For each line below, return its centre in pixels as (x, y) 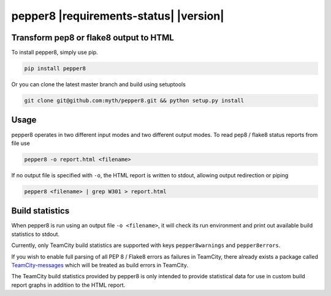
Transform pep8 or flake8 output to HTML (93, 38)
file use (21, 143)
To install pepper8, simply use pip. (55, 53)
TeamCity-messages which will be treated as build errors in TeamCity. (100, 265)
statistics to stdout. (36, 234)
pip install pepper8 (55, 68)
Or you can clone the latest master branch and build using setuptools (99, 84)
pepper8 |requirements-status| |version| (118, 16)
